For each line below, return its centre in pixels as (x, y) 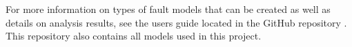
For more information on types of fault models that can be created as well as (168, 9)
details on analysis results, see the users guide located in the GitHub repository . (176, 22)
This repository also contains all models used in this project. (134, 36)
